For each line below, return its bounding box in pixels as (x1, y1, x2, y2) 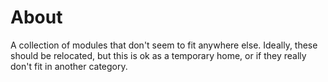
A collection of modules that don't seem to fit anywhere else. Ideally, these (10, 39, 318, 51)
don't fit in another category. (10, 60, 128, 72)
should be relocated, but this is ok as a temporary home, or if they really (10, 49, 307, 61)
